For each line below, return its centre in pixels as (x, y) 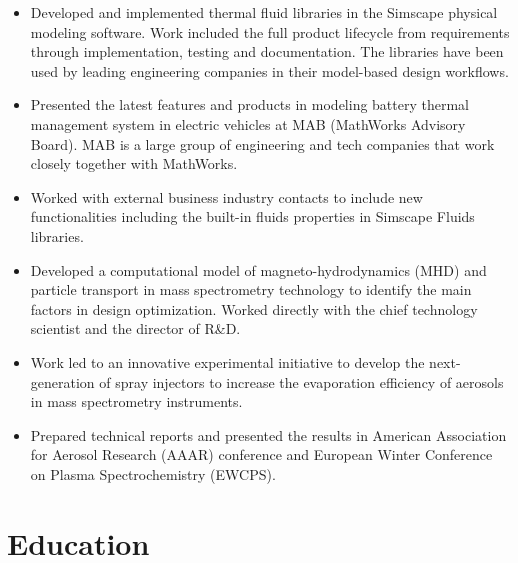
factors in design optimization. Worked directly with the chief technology (254, 308)
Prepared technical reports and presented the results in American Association (268, 434)
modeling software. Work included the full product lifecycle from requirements (270, 31)
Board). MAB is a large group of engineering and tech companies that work (262, 143)
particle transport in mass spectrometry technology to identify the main (251, 289)
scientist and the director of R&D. (135, 328)
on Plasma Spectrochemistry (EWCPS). (153, 473)
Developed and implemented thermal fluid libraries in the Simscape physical (264, 12)
